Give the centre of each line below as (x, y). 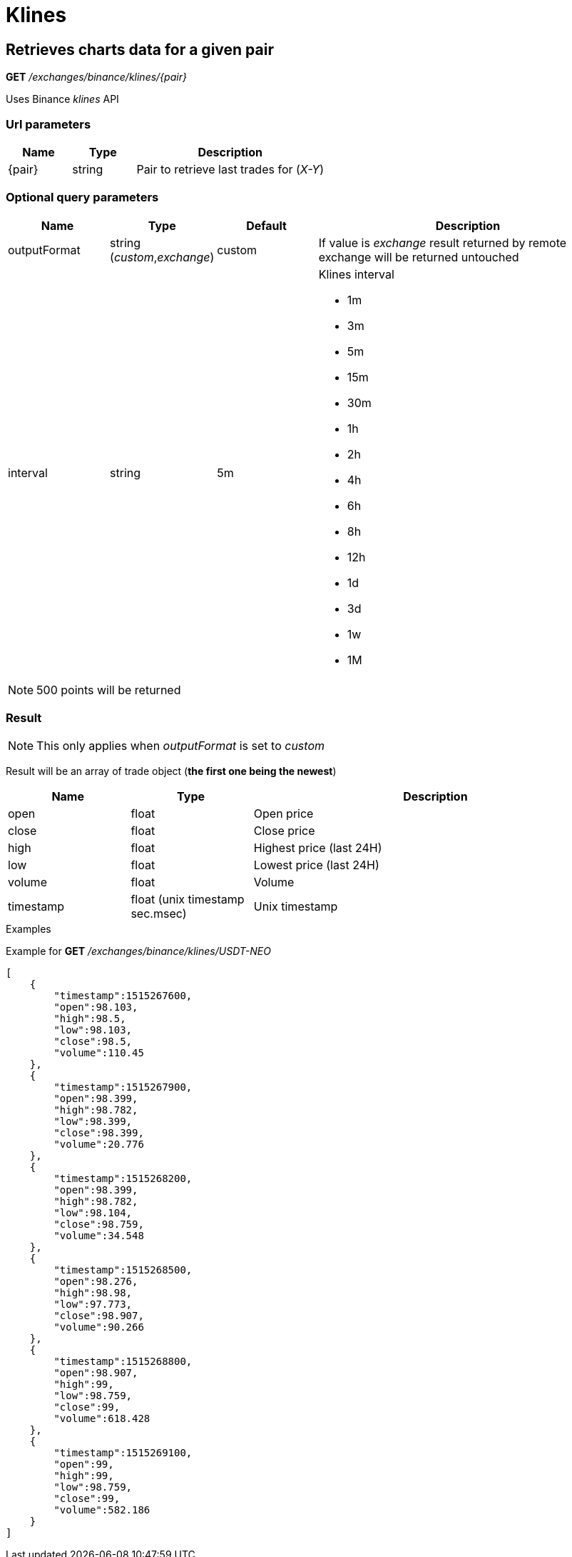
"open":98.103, (96, 1007)
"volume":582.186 (102, 1510)
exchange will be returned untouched (419, 257)
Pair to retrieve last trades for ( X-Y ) (230, 169)
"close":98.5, (93, 1042)
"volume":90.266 (99, 1327)
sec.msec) (159, 914)
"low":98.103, (93, 1030)
